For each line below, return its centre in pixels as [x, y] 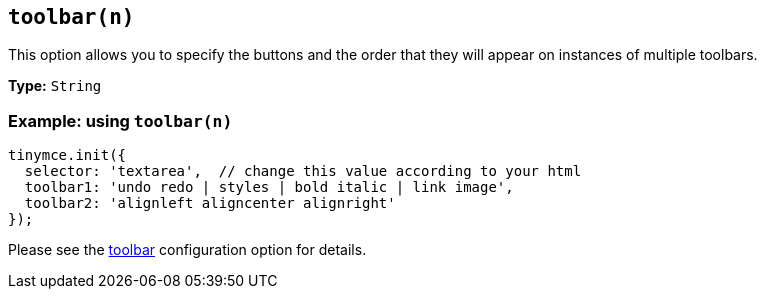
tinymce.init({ [67, 155]
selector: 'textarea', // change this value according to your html [303, 171]
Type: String [55, 86]
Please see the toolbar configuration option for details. [187, 250]
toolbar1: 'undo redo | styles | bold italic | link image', [269, 187]
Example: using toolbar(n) [120, 120]
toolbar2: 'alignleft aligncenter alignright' [210, 203]
